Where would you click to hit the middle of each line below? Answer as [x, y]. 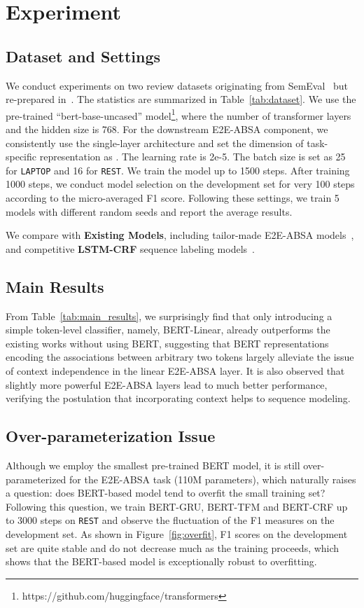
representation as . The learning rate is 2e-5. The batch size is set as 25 [192, 157]
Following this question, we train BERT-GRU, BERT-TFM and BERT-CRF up [177, 506]
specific [21, 157]
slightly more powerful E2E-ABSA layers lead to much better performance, [167, 384]
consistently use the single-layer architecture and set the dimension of [155, 143]
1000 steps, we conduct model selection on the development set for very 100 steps [180, 184]
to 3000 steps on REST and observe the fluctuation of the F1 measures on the [170, 520]
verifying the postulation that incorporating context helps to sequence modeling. [178, 398]
